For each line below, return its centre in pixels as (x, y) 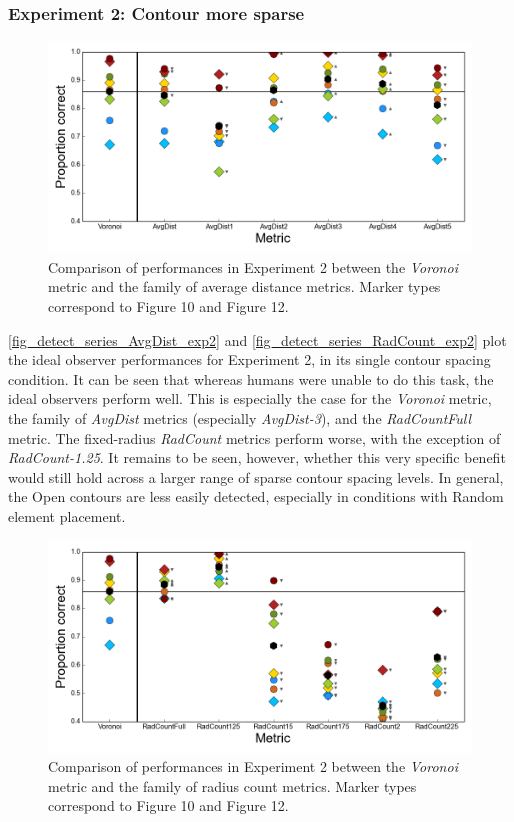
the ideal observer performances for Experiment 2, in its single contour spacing (249, 359)
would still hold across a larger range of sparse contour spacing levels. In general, (256, 476)
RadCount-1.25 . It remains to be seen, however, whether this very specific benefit (257, 457)
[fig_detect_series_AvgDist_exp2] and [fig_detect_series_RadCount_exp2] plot (257, 339)
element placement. (67, 515)
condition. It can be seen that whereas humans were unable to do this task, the (251, 378)
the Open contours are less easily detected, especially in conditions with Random (256, 496)
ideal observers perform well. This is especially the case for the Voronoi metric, (250, 398)
